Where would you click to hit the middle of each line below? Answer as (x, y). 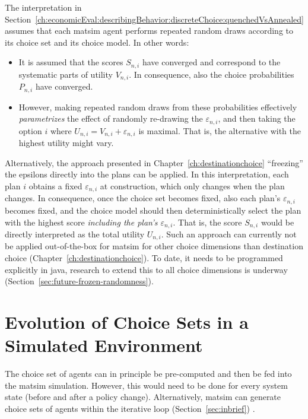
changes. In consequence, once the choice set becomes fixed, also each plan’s (143, 198)
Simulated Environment (104, 345)
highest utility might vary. (66, 143)
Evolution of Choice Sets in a (127, 321)
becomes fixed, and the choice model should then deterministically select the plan (153, 210)
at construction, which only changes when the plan (192, 186)
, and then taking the (257, 118)
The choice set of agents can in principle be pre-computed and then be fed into (148, 374)
